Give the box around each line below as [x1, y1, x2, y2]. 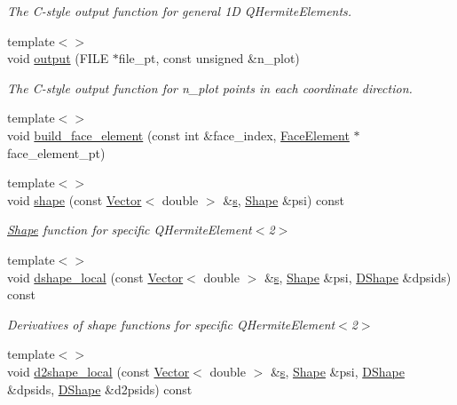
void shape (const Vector [7, 190, 142, 209]
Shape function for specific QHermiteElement [7, 220, 252, 239]
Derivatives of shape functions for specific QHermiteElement [7, 314, 335, 333]
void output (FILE [7, 49, 109, 67]
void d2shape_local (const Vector [7, 361, 190, 380]
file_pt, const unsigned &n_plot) [118, 49, 300, 67]
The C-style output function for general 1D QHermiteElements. [7, 2, 352, 20]
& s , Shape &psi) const [223, 190, 345, 209]
